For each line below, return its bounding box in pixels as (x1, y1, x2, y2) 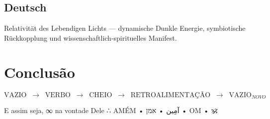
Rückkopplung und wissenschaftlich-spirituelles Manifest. (4, 32, 177, 43)
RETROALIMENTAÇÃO (130, 91, 211, 99)
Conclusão (4, 61, 75, 82)
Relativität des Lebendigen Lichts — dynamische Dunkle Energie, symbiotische (4, 23, 246, 33)
